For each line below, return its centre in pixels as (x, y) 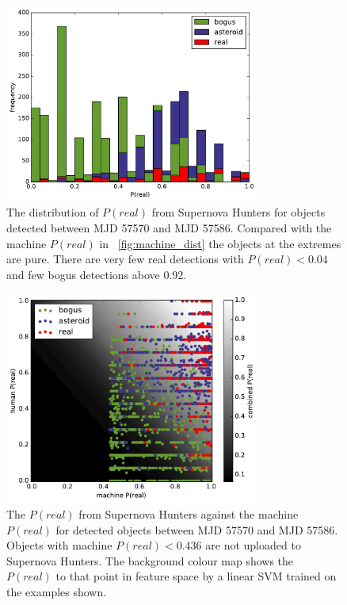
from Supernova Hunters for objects (238, 212)
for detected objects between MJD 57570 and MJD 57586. (197, 529)
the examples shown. (57, 591)
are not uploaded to (253, 545)
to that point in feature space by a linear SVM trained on (196, 576)
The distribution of (53, 212)
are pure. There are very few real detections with (125, 259)
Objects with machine (59, 545)
